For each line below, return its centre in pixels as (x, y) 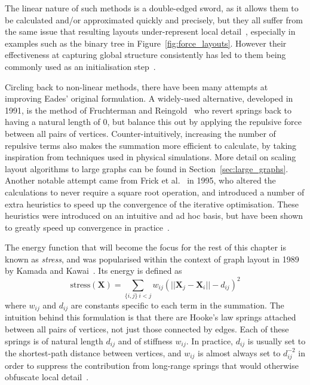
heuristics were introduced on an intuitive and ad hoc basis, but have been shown (154, 216)
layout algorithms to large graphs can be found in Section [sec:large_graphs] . (147, 168)
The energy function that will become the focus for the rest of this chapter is (146, 247)
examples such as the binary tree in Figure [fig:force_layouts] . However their (146, 43)
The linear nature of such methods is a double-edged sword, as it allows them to (152, 8)
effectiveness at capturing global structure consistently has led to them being (145, 55)
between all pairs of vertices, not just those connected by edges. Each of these (147, 329)
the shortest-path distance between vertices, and (93, 352)
